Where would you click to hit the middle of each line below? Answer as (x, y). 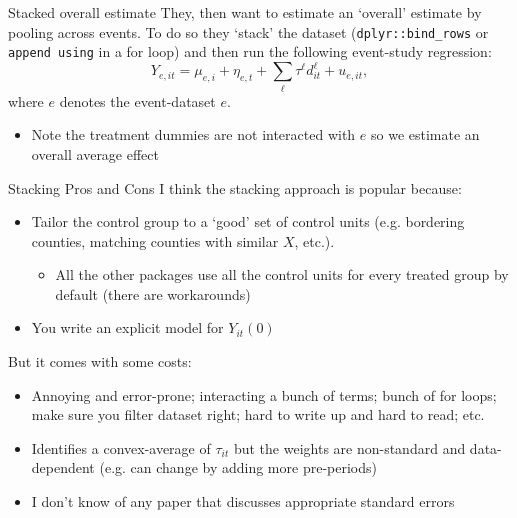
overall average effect (95, 153)
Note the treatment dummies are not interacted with (193, 134)
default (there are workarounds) (153, 293)
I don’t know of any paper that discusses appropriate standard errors (243, 501)
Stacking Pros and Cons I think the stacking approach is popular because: (235, 187)
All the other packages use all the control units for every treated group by (282, 274)
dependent (63, 467)
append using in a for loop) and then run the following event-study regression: (250, 51)
